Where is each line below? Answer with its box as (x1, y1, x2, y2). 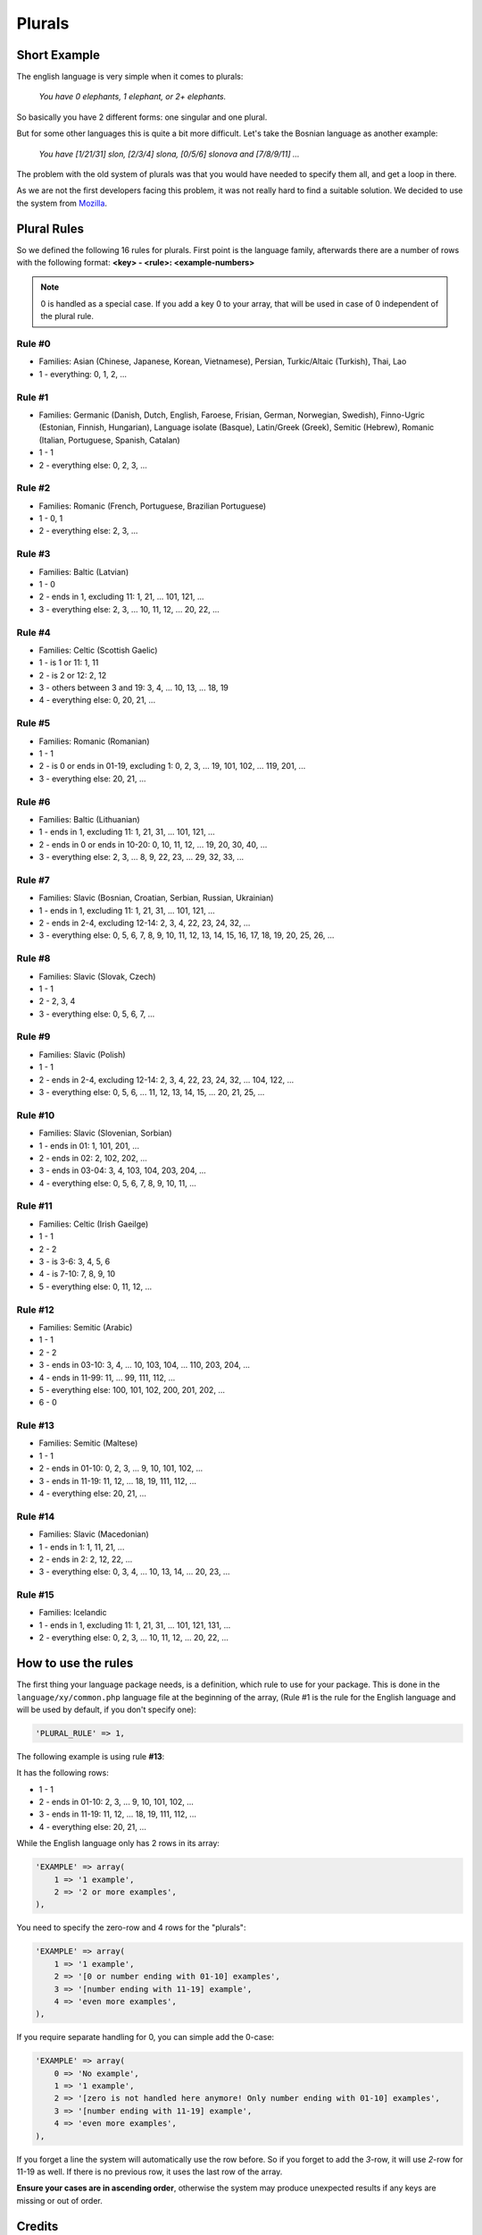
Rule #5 (16, 717, 51, 730)
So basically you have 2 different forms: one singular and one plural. (16, 112, 268, 122)
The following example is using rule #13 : (16, 1750, 165, 1761)
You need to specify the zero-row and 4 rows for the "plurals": (16, 1922, 246, 1933)
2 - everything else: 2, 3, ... (38, 526, 138, 536)
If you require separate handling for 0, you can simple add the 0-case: (16, 2032, 275, 2043)
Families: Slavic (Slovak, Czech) (38, 971, 156, 982)
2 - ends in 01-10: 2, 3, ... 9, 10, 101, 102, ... (38, 1797, 194, 1808)
